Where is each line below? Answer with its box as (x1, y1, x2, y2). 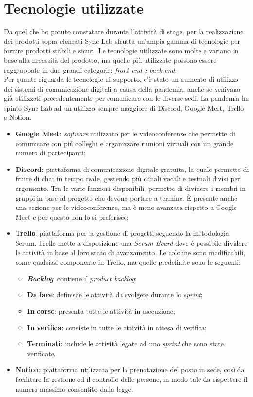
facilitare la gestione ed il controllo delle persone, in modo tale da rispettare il (15, 374, 248, 384)
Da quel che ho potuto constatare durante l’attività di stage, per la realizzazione (4, 26, 244, 37)
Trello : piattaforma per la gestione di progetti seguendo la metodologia (15, 228, 229, 238)
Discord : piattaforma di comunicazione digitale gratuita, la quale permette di (15, 164, 249, 174)
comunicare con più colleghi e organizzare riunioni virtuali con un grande (15, 138, 234, 148)
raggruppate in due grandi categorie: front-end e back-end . (4, 64, 177, 75)
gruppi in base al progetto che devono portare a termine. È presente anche (15, 192, 237, 203)
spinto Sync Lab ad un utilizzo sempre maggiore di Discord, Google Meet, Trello (4, 102, 244, 113)
